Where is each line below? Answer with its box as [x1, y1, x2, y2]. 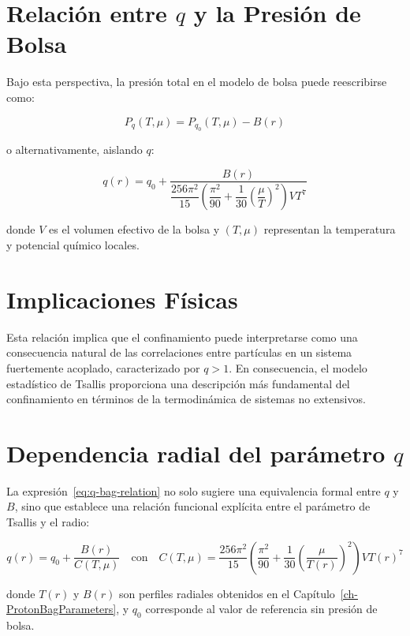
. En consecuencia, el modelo [229, 359, 367, 376]
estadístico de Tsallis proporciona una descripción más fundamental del [6, 375, 350, 391]
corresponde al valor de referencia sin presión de [145, 600, 378, 617]
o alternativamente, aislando [6, 140, 143, 157]
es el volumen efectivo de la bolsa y [49, 221, 220, 238]
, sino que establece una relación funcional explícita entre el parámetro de [14, 498, 371, 514]
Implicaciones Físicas [6, 282, 238, 315]
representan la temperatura [263, 221, 396, 238]
